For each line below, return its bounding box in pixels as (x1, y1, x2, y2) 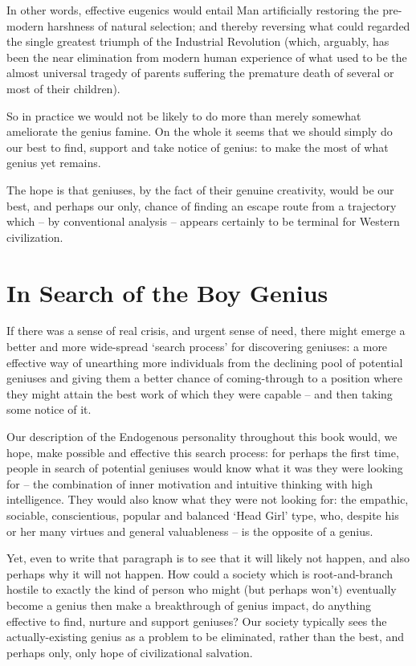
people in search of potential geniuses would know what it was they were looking (6, 460, 403, 476)
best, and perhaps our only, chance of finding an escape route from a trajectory (6, 197, 397, 214)
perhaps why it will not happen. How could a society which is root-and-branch (6, 565, 394, 582)
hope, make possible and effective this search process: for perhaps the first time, (6, 443, 399, 460)
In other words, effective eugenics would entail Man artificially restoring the (6, 2, 379, 18)
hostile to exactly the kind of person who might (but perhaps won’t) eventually (6, 581, 397, 598)
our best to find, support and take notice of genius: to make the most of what (6, 138, 389, 155)
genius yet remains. (6, 154, 101, 171)
